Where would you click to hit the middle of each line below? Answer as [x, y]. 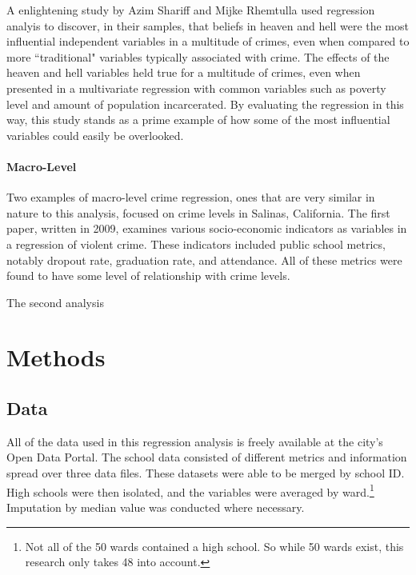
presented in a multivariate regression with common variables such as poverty [196, 88]
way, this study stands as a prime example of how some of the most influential [198, 120]
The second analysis [55, 302]
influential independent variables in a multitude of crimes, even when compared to [208, 41]
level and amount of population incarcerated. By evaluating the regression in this [205, 104]
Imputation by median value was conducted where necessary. [156, 507]
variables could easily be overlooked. [95, 135]
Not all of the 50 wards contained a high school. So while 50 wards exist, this [214, 546]
